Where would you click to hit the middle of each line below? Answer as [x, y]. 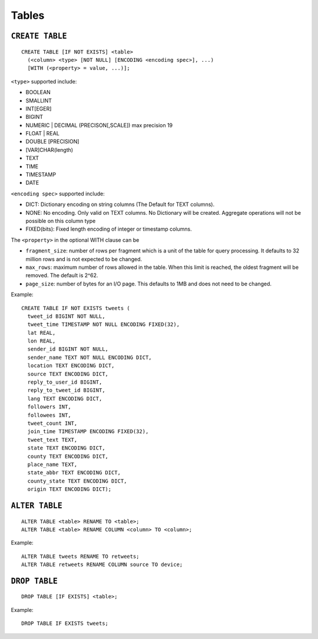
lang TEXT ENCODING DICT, [65, 398]
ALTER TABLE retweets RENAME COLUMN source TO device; [102, 565]
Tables [28, 15]
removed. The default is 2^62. [62, 275]
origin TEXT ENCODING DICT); [69, 489]
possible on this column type [61, 221]
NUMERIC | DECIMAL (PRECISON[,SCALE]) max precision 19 [99, 125]
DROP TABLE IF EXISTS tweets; [65, 623]
